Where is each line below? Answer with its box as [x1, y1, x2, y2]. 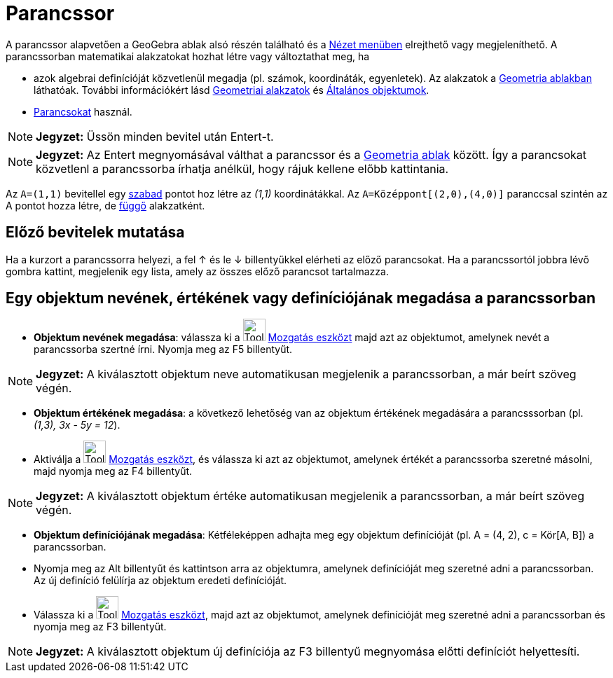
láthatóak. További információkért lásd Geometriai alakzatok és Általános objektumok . [34, 83, 429, 96]
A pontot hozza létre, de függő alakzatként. [6, 199, 205, 212]
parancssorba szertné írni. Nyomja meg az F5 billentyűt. [34, 343, 293, 356]
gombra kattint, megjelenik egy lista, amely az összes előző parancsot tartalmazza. [6, 265, 389, 277]
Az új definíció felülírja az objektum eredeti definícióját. [34, 574, 287, 587]
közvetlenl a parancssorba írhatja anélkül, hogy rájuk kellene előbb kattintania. [36, 161, 449, 176]
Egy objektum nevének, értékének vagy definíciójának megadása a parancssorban [6, 289, 596, 307]
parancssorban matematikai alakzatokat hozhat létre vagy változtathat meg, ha [6, 50, 370, 62]
